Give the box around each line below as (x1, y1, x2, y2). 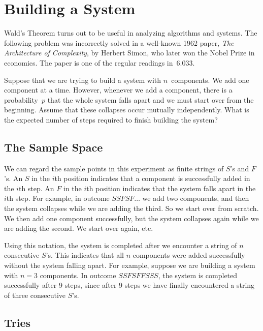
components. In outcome (40, 269, 116, 280)
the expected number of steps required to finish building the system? (4, 114, 218, 125)
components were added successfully (133, 250, 245, 260)
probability (4, 94, 38, 105)
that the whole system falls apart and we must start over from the (47, 94, 254, 105)
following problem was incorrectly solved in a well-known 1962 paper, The (4, 37, 234, 48)
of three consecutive (4, 289, 66, 300)
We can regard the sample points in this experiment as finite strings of (4, 163, 224, 173)
